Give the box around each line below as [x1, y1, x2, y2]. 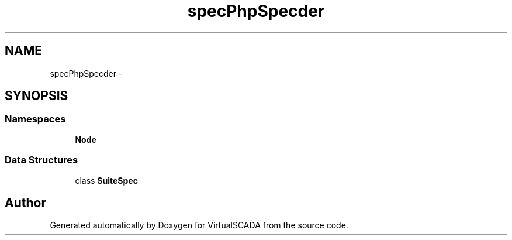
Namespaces [5, 113, 66, 125]
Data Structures [5, 154, 78, 166]
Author [5, 195, 46, 210]
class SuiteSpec [75, 175, 138, 186]
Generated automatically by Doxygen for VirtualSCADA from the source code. [50, 220, 348, 231]
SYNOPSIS [5, 88, 68, 104]
